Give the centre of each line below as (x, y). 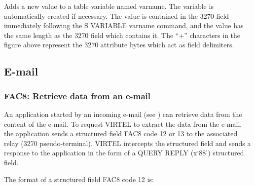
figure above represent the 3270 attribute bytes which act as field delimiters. (119, 45)
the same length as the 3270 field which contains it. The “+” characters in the (122, 35)
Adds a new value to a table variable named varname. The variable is (109, 6)
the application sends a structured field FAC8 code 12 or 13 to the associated (121, 133)
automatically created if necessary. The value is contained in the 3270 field (117, 16)
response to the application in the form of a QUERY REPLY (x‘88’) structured (124, 153)
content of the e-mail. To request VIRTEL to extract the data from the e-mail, (123, 124)
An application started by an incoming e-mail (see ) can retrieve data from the (123, 114)
